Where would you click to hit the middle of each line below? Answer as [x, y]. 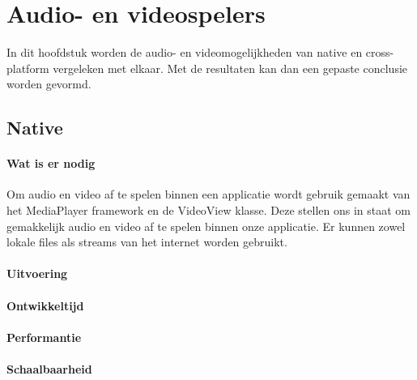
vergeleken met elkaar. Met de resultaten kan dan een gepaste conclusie [230, 68]
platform [28, 68]
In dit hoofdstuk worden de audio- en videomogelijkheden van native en [185, 52]
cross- [380, 52]
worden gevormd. [49, 84]
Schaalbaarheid [49, 369]
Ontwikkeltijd [45, 305]
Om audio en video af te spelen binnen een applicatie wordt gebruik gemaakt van [208, 194]
